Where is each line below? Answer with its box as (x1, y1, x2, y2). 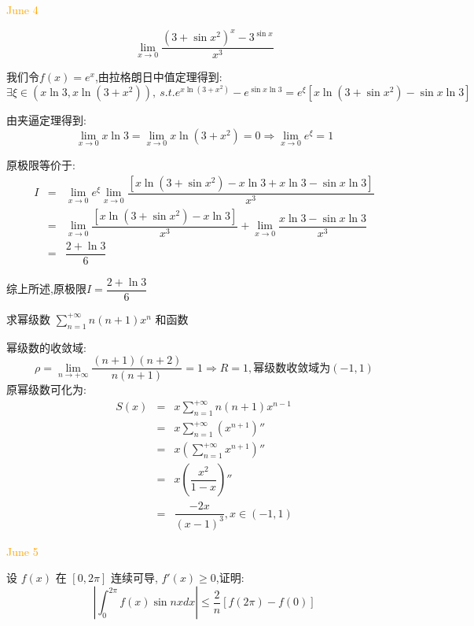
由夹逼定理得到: (6, 112, 86, 128)
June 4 (6, 2, 39, 17)
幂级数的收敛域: (6, 339, 86, 355)
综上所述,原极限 (6, 280, 86, 297)
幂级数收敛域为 (253, 362, 331, 374)
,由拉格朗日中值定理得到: (94, 69, 222, 85)
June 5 (6, 543, 39, 559)
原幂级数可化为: (6, 381, 86, 398)
